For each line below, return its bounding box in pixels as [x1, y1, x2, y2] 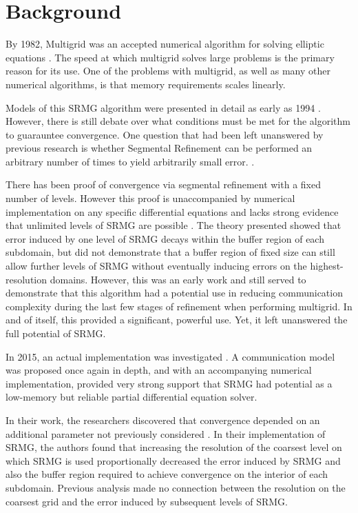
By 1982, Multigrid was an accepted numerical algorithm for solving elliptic [6, 37, 324, 51]
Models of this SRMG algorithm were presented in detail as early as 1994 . [6, 100, 321, 114]
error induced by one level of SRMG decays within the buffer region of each [6, 231, 324, 245]
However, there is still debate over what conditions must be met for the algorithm [6, 114, 350, 128]
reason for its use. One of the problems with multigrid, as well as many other [6, 63, 330, 78]
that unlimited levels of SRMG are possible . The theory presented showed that [6, 218, 341, 232]
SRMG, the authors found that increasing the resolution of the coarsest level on [6, 440, 342, 454]
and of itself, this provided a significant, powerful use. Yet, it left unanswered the [6, 312, 348, 327]
